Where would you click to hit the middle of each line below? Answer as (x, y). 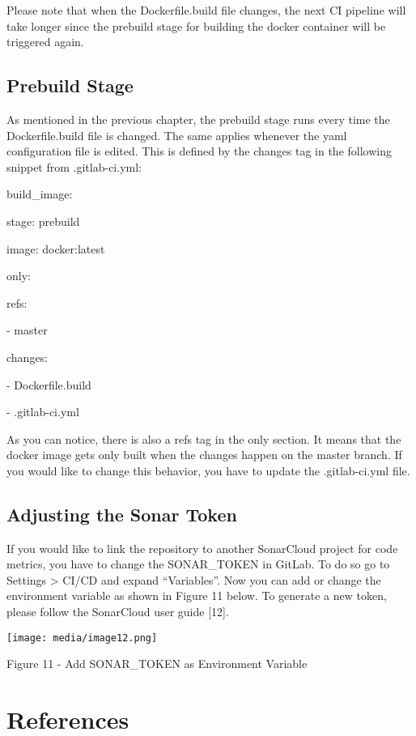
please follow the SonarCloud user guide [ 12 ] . (118, 612)
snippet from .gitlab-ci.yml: (74, 166)
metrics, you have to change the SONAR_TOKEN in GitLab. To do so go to (198, 564)
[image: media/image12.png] (82, 638)
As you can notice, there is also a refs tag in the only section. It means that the (204, 438)
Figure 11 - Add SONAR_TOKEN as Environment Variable (157, 664)
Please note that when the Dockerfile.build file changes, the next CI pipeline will (206, 10)
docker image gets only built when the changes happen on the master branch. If (204, 455)
